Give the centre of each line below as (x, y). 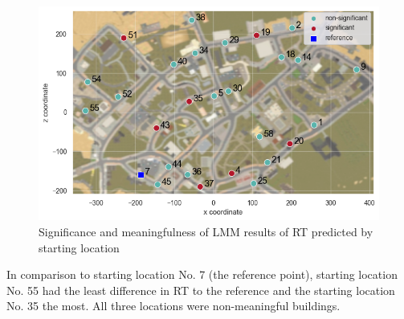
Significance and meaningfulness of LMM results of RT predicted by (206, 231)
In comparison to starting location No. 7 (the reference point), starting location (202, 274)
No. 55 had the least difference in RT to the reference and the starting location (201, 290)
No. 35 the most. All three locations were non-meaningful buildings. (173, 306)
